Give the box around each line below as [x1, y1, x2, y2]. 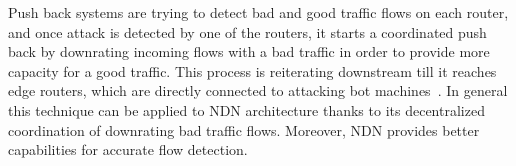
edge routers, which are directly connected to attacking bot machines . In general [8, 80, 508, 101]
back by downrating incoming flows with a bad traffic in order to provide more [8, 41, 490, 62]
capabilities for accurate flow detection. [8, 139, 248, 160]
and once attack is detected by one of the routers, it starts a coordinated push [8, 21, 487, 42]
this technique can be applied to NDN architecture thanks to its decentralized [8, 99, 485, 120]
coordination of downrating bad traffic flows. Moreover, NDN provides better [8, 119, 480, 140]
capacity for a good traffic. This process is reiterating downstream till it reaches [8, 60, 497, 81]
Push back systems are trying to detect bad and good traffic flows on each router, [8, 2, 509, 22]
